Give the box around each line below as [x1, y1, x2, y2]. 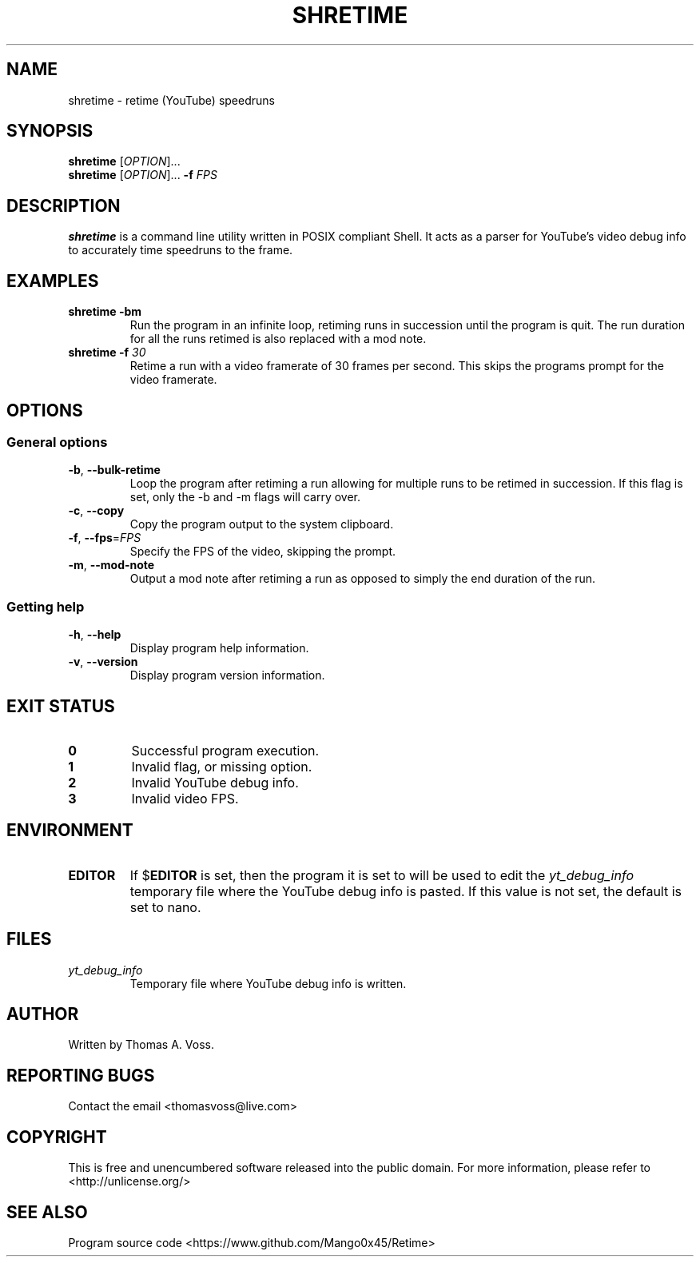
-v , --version [68, 655, 138, 669]
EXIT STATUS [6, 695, 115, 716]
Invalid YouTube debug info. [131, 774, 299, 791]
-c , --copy [68, 504, 125, 518]
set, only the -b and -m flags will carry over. [129, 490, 361, 504]
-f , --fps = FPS [68, 531, 141, 545]
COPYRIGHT [6, 1126, 107, 1147]
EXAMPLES [6, 270, 99, 291]
